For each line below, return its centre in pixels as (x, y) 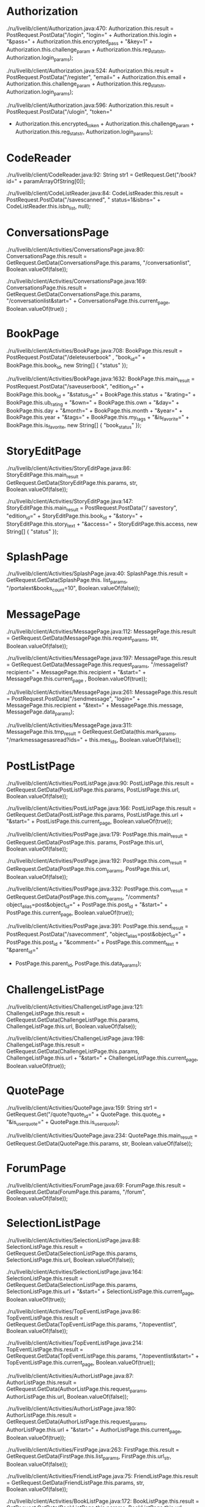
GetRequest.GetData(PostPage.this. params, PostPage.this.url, (85, 843)
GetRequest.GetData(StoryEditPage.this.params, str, (72, 483)
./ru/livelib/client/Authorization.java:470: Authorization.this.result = (90, 28)
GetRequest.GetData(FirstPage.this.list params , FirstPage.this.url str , (89, 1457)
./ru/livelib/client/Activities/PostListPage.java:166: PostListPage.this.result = (101, 808)
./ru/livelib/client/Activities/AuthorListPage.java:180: (71, 1409)
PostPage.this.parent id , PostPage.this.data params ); (78, 964)
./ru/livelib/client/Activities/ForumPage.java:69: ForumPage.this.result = (96, 1185)
